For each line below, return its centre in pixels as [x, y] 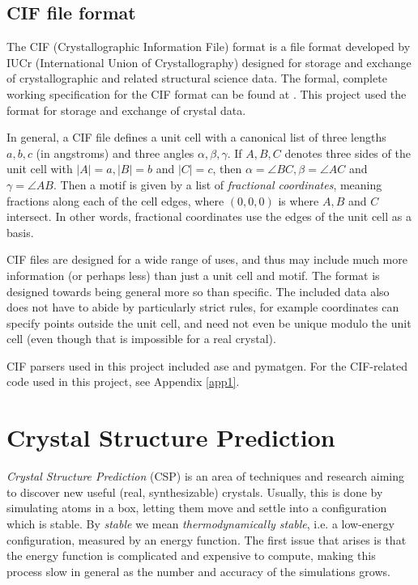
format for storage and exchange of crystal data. [126, 110]
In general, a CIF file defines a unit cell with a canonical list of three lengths [196, 137]
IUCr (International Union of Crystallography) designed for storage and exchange [209, 62]
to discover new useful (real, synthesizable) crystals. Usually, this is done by [195, 492]
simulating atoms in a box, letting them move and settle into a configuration [197, 508]
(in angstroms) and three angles [115, 153]
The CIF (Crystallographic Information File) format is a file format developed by [209, 47]
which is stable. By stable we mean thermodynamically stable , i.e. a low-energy [200, 523]
